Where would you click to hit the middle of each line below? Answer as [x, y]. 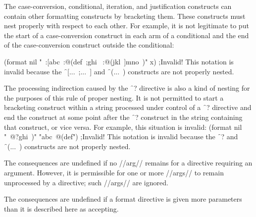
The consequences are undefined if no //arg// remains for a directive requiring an [128, 163]
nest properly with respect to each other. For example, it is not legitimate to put [127, 26]
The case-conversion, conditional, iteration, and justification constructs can [118, 6]
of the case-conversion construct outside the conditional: [89, 45]
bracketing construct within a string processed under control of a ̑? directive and [128, 107]
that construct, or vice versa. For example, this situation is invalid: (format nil [123, 127]
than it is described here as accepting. [61, 208]
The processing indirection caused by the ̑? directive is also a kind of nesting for [127, 88]
